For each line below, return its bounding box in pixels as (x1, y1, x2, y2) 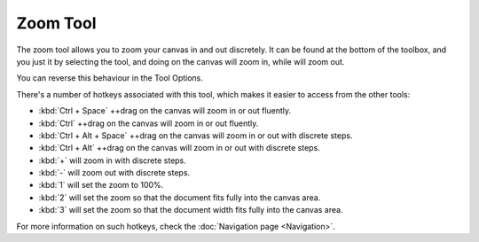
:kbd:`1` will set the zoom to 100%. (38, 180, 164, 191)
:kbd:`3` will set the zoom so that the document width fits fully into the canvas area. (38, 205, 343, 215)
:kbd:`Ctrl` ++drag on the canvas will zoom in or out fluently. (38, 118, 259, 129)
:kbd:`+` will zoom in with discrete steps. (38, 155, 186, 166)
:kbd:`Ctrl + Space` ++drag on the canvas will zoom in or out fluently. (38, 105, 292, 116)
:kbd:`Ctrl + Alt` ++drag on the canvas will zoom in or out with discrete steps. (38, 143, 321, 153)
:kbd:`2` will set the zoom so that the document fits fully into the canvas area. (38, 191, 321, 203)
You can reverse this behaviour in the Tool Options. (16, 73, 204, 83)
